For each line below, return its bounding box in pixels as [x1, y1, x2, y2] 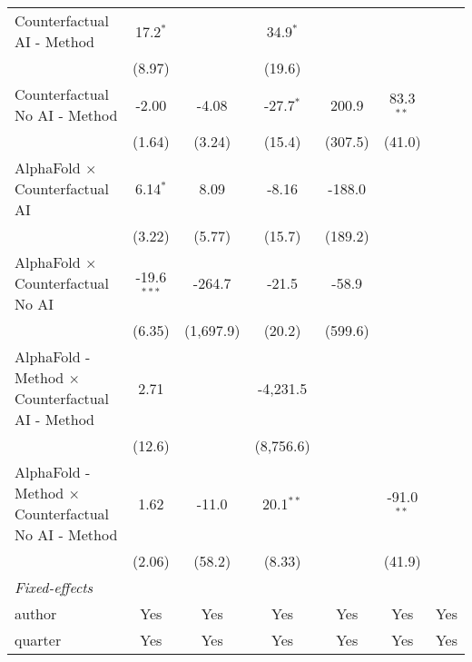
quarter [15, 629, 62, 650]
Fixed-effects [15, 577, 93, 598]
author [15, 603, 57, 624]
